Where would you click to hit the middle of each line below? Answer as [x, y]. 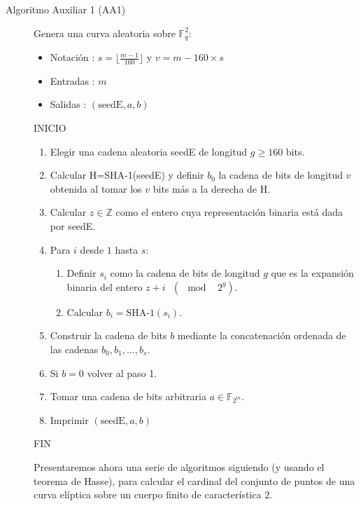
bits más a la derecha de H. [212, 188]
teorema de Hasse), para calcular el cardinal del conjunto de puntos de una [194, 480]
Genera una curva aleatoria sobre [105, 33]
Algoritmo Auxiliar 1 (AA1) [66, 9]
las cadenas [74, 349]
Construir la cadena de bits [108, 335]
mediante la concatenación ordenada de [262, 335]
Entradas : [72, 80]
